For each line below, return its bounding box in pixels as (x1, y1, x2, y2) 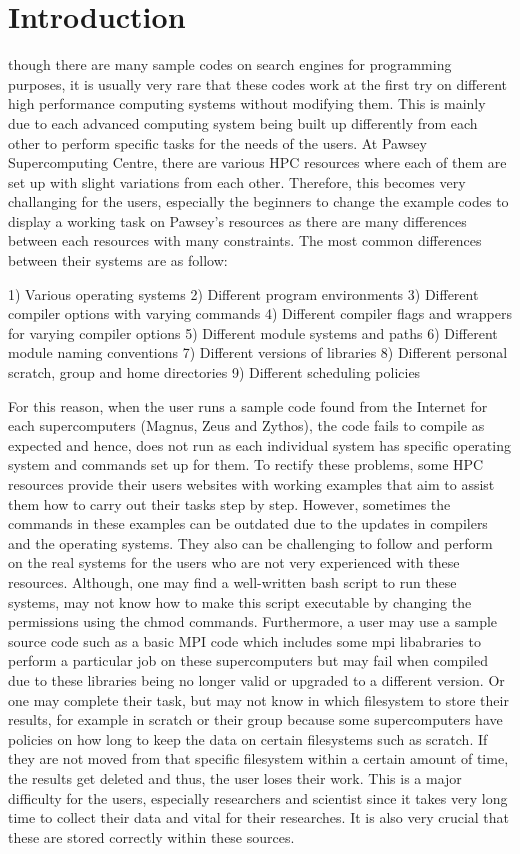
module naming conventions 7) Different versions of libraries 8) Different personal (8, 342, 508, 363)
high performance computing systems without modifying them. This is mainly (8, 93, 486, 114)
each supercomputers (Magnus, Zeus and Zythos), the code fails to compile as (8, 415, 485, 436)
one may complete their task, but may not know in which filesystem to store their (8, 689, 509, 710)
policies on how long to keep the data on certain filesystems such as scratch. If (8, 728, 488, 749)
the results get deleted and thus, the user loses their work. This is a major (8, 767, 462, 788)
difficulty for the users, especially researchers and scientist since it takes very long (8, 787, 508, 808)
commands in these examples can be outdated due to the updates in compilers (8, 513, 488, 534)
